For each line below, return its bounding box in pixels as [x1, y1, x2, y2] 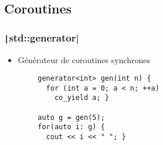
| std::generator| [4, 30, 79, 44]
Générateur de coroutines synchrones [18, 53, 151, 65]
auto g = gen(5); [38, 113, 105, 122]
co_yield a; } [54, 94, 109, 102]
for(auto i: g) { [38, 123, 105, 132]
